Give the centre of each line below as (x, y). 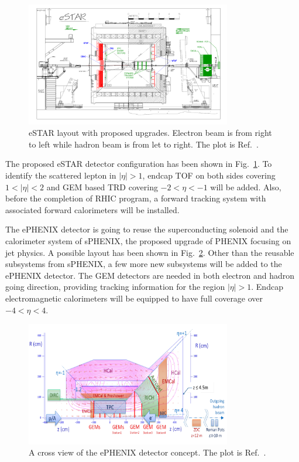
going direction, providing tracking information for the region (115, 287)
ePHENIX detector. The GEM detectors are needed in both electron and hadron (150, 275)
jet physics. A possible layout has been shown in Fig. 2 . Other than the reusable (150, 252)
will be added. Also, (246, 186)
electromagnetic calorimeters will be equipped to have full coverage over (134, 298)
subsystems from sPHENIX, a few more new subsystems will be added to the (144, 264)
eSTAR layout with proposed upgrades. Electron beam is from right (150, 133)
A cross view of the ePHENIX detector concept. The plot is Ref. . (147, 452)
